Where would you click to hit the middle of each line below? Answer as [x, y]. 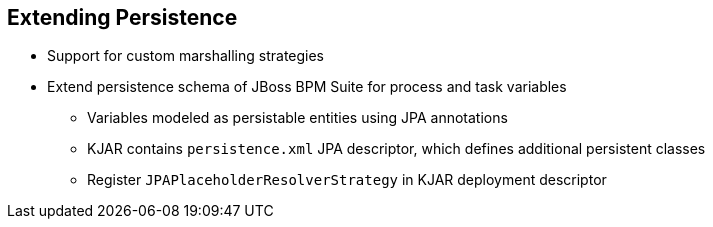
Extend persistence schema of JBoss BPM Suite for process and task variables [307, 87]
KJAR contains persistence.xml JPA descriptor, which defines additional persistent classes [396, 149]
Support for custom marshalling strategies [186, 56]
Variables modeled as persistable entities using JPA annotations [297, 118]
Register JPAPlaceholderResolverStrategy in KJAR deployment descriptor [347, 180]
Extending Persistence [122, 17]
